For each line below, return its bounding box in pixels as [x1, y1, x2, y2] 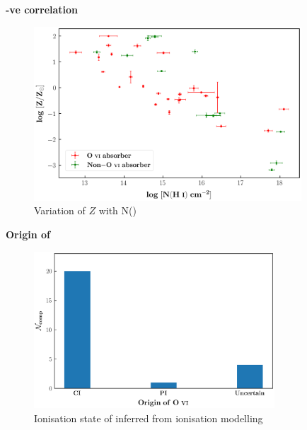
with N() [98, 203, 137, 218]
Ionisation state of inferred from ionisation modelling [34, 411, 263, 426]
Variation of [34, 203, 86, 218]
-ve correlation [6, 2, 79, 16]
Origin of [6, 226, 50, 241]
